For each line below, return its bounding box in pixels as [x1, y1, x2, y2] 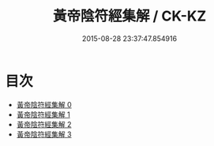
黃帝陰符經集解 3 [16, 129, 72, 139]
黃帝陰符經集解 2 [16, 119, 72, 129]
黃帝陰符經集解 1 [16, 110, 70, 119]
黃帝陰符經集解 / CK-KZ [52, 7, 207, 25]
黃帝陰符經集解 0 [16, 99, 72, 109]
